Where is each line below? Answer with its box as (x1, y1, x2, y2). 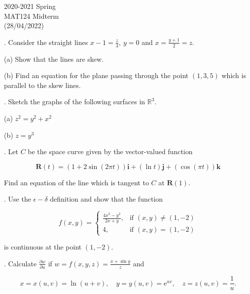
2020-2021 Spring (4, 1, 56, 11)
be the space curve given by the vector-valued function (28, 146, 193, 157)
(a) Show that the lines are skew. (4, 53, 104, 64)
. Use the (4, 194, 31, 204)
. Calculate (4, 258, 37, 268)
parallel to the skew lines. (4, 80, 81, 90)
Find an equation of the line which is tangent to (4, 177, 149, 187)
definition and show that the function (50, 194, 163, 204)
